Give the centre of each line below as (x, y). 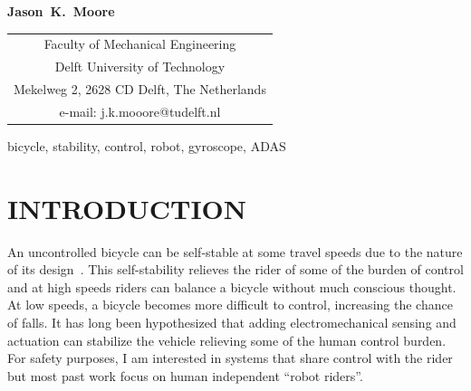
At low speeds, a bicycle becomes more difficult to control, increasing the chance (230, 305)
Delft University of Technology (140, 67)
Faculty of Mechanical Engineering (140, 44)
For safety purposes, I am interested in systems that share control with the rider (230, 358)
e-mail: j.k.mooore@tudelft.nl (140, 111)
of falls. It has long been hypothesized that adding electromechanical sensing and (232, 323)
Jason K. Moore (61, 11)
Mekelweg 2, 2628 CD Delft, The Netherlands (140, 89)
